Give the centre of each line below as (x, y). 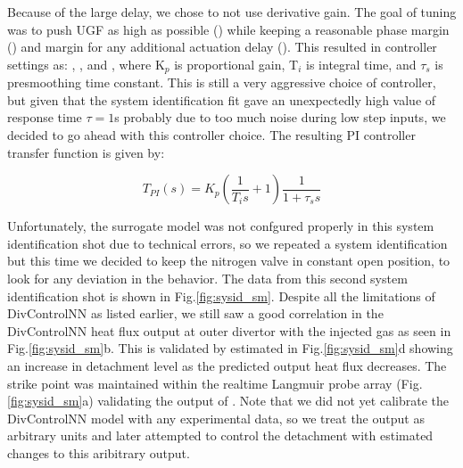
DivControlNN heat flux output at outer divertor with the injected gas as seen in (229, 330)
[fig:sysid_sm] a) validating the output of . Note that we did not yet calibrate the (228, 401)
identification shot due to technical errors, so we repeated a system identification (227, 243)
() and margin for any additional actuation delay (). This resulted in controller (222, 47)
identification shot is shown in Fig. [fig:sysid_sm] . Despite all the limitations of (221, 296)
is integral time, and (361, 64)
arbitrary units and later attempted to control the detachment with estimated (220, 435)
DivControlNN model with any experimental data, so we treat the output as (216, 418)
